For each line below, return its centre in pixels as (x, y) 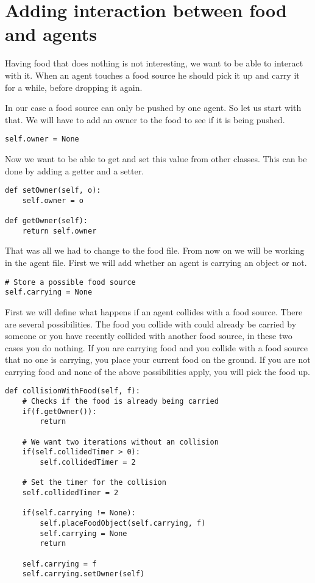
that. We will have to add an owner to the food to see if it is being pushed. (145, 119)
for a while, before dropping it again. (74, 87)
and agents (51, 34)
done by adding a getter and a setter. (75, 170)
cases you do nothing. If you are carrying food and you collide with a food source (157, 347)
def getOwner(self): (47, 221)
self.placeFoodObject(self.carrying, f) (123, 523)
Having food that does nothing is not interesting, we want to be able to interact (154, 63)
